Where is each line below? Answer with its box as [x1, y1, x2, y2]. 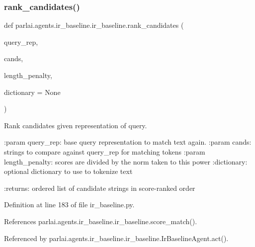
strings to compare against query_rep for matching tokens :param [4, 146, 205, 157]
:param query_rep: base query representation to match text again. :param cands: [4, 137, 252, 147]
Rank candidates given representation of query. [4, 120, 147, 130]
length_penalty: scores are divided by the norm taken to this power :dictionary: [4, 156, 248, 166]
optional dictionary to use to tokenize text [4, 166, 133, 176]
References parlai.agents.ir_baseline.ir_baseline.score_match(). [4, 216, 197, 226]
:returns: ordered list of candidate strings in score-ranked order [4, 182, 195, 193]
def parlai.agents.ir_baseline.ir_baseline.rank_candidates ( [4, 20, 184, 30]
